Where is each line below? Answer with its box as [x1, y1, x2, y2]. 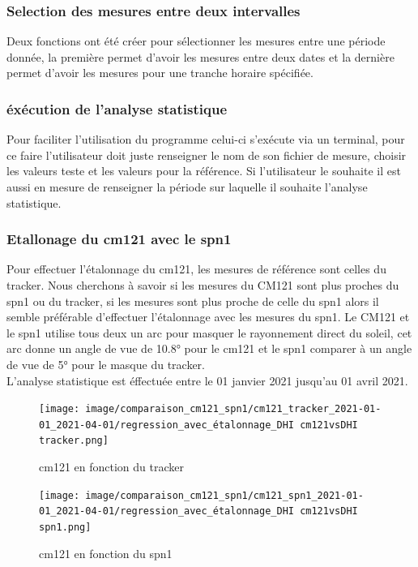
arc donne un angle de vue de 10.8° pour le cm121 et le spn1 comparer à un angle [6, 340, 412, 357]
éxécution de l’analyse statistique [6, 98, 228, 118]
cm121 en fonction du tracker [39, 458, 184, 475]
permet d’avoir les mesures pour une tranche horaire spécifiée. [6, 64, 313, 81]
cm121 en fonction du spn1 [39, 544, 173, 561]
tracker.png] [39, 435, 109, 447]
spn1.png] [39, 522, 92, 534]
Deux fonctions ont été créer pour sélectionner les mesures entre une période [6, 32, 386, 49]
